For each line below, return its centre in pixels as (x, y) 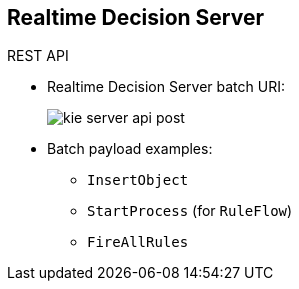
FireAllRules (138, 242)
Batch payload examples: (130, 149)
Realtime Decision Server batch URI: (166, 87)
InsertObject (138, 180)
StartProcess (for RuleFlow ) (190, 211)
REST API (38, 56)
